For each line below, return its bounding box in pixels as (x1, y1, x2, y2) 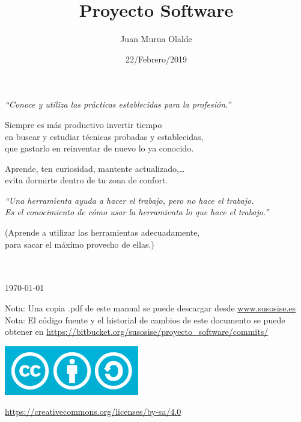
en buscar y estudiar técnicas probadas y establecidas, (5, 130, 204, 142)
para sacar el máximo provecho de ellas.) (5, 237, 154, 250)
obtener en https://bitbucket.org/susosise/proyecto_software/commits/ (5, 325, 269, 338)
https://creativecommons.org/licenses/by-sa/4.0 (5, 405, 181, 418)
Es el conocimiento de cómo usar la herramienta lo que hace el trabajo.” (5, 206, 269, 218)
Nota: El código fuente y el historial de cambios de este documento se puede (5, 313, 285, 326)
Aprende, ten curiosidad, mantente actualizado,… (5, 162, 185, 174)
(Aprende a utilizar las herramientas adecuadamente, (5, 226, 200, 239)
